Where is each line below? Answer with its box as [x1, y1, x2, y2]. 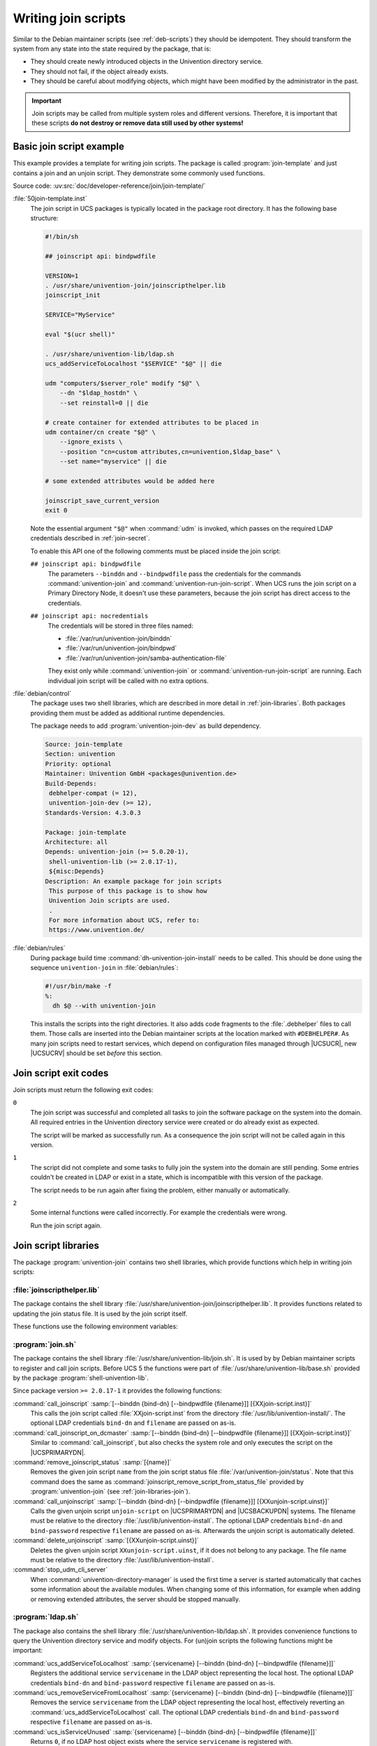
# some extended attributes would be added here [45, 477, 215, 485]
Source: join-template [45, 740, 123, 749]
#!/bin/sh [45, 233, 79, 241]
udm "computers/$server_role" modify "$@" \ [45, 379, 200, 387]
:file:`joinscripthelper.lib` [13, 1285, 101, 1295]
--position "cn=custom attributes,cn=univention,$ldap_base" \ [59, 448, 281, 455]
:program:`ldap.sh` [13, 1612, 80, 1622]
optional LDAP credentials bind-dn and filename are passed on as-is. [30, 1418, 237, 1428]
